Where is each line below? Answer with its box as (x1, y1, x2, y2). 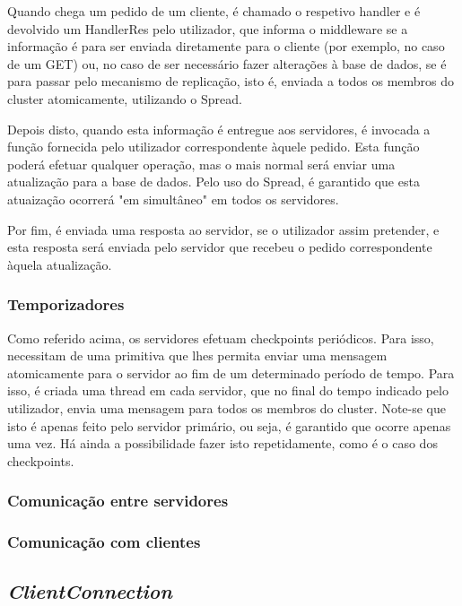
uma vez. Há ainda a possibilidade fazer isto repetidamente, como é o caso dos (7, 434, 438, 453)
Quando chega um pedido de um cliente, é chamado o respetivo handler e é (7, 2, 421, 20)
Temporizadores (7, 293, 125, 316)
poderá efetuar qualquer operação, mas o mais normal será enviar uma (7, 154, 396, 173)
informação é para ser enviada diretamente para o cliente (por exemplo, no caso (7, 37, 445, 56)
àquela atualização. (7, 255, 112, 273)
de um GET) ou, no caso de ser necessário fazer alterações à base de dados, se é (7, 54, 447, 73)
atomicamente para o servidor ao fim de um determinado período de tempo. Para (7, 363, 455, 382)
